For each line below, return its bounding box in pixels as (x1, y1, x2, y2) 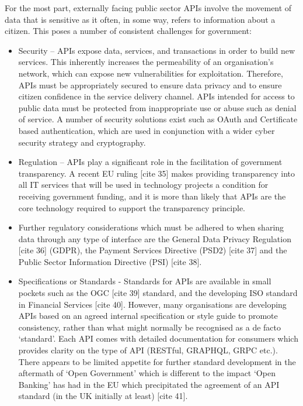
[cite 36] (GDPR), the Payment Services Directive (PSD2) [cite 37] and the (18, 244, 287, 256)
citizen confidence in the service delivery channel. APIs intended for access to (18, 90, 295, 102)
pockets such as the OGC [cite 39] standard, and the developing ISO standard (18, 287, 298, 299)
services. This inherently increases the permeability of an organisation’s (18, 56, 274, 68)
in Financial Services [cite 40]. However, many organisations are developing (18, 298, 287, 310)
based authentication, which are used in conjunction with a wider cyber (18, 124, 275, 136)
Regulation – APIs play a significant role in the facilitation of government (18, 156, 283, 168)
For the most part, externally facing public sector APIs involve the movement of (5, 2, 292, 13)
